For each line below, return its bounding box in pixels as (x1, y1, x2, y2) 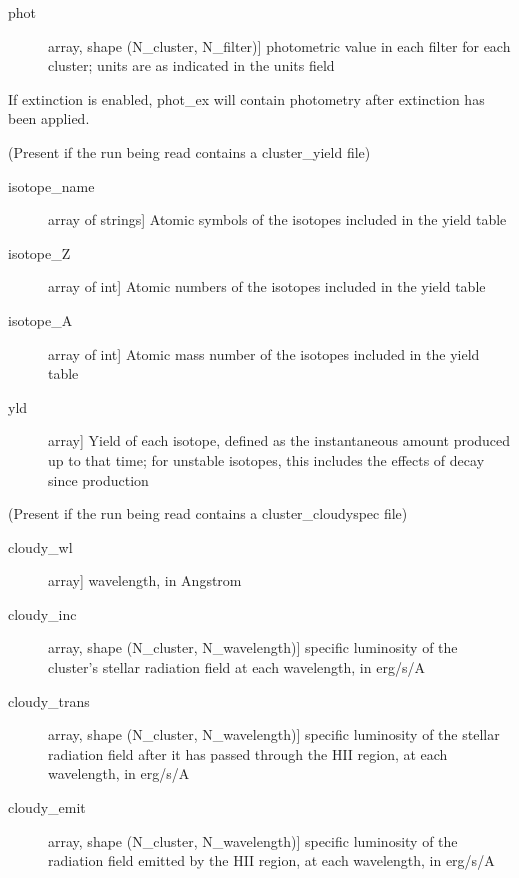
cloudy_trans (8, 690, 90, 711)
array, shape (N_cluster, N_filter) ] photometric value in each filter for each (48, 35, 511, 56)
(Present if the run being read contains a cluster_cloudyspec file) (8, 503, 408, 524)
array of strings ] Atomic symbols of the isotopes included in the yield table (48, 209, 507, 230)
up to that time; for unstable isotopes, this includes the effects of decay (48, 449, 485, 470)
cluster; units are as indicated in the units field (48, 55, 335, 76)
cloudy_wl (8, 536, 73, 557)
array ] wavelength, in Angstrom (48, 570, 242, 591)
